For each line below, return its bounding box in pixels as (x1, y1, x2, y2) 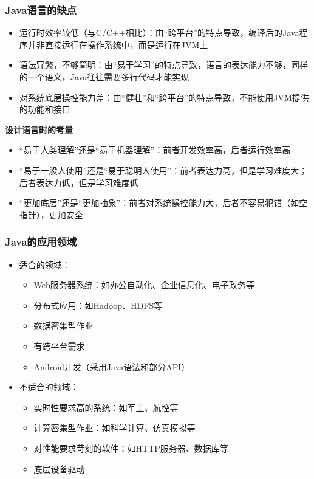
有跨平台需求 (33, 339, 85, 352)
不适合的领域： (19, 381, 79, 393)
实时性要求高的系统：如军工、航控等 (33, 401, 179, 413)
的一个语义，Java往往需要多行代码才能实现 (19, 71, 189, 83)
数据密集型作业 (33, 319, 94, 332)
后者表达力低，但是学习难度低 (19, 176, 138, 188)
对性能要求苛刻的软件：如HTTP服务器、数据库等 (33, 441, 228, 454)
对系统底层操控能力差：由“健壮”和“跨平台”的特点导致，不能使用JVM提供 (19, 91, 309, 103)
